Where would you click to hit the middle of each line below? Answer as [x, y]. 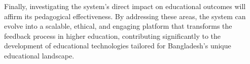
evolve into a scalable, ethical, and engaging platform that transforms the [118, 26]
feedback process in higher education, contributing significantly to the [112, 36]
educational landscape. [39, 55]
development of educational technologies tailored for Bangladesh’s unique [118, 46]
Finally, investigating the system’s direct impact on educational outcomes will [125, 6]
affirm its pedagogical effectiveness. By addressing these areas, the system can [125, 16]
